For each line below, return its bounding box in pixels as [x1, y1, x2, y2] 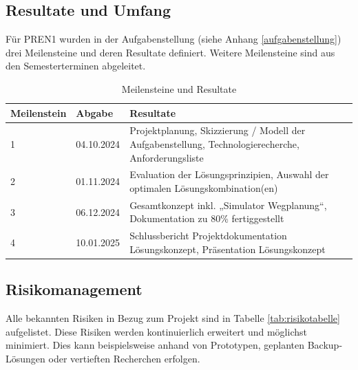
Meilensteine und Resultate [121, 81, 237, 96]
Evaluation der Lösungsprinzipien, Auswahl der [129, 167, 329, 182]
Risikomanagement [6, 279, 143, 300]
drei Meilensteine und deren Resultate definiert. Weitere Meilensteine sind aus [6, 45, 335, 59]
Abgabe [76, 105, 114, 120]
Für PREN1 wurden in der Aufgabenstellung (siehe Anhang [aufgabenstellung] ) [6, 32, 341, 46]
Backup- [307, 338, 343, 352]
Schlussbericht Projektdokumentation [129, 228, 287, 243]
